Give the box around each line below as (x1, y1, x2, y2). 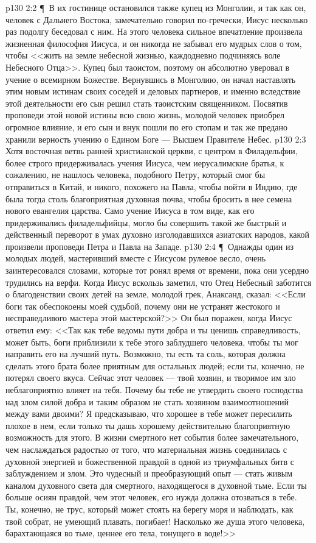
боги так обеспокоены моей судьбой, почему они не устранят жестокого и (5, 299, 280, 312)
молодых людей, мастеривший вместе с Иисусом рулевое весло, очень (5, 252, 266, 264)
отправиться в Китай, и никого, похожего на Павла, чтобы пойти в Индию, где (5, 180, 298, 193)
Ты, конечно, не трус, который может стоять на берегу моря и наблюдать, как (5, 502, 294, 515)
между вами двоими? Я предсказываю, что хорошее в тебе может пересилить (5, 407, 292, 420)
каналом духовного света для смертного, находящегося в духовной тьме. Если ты (5, 478, 307, 491)
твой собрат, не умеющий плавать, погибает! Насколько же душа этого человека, (5, 514, 305, 527)
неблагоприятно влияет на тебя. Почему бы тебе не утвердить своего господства (5, 383, 303, 396)
